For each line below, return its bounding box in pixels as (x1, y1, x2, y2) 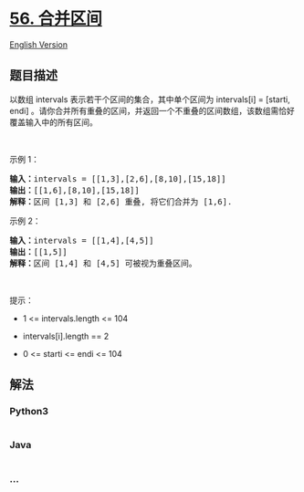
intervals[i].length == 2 (22, 330, 110, 341)
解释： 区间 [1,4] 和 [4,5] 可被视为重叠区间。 (9, 257, 198, 268)
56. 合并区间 (9, 8, 102, 29)
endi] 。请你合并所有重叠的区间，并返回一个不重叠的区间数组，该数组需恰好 (9, 105, 295, 116)
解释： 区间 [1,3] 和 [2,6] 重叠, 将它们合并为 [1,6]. (9, 196, 233, 206)
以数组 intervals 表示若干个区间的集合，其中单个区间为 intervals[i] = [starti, (9, 93, 290, 105)
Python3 (9, 405, 48, 418)
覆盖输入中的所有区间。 (9, 116, 98, 128)
